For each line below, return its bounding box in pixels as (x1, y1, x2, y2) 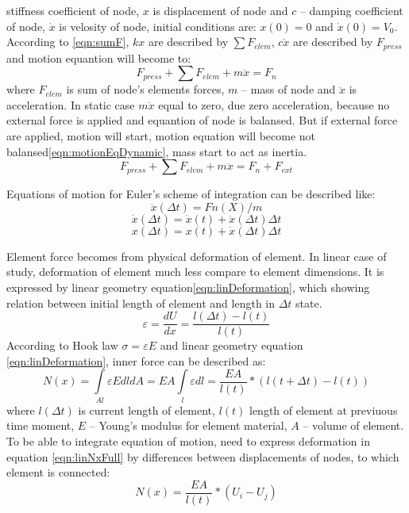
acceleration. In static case (6, 96, 135, 113)
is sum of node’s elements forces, (66, 81, 225, 98)
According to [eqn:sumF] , (6, 33, 129, 50)
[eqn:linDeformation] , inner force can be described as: (6, 352, 266, 369)
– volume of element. (303, 417, 404, 434)
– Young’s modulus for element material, (89, 417, 287, 434)
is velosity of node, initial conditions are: (59, 17, 257, 34)
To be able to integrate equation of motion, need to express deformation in (6, 432, 370, 449)
